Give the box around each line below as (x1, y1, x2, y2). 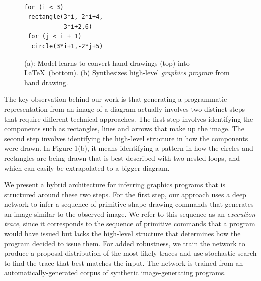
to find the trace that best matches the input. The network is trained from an (4, 257, 243, 268)
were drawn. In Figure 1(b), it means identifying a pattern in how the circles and (4, 143, 253, 153)
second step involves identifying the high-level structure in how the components (4, 133, 248, 143)
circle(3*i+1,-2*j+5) (31, 42, 103, 50)
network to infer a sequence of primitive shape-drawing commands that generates (4, 199, 254, 209)
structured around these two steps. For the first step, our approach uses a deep (4, 189, 246, 199)
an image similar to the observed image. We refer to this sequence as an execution (4, 208, 256, 219)
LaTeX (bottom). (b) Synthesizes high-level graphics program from (24, 67, 230, 78)
